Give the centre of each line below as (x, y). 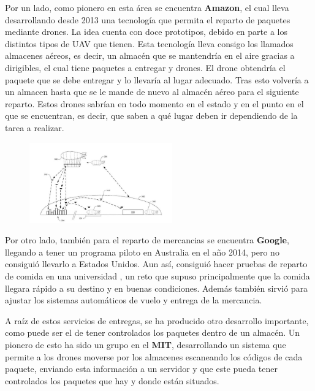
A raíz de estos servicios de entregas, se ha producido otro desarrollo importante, (157, 320)
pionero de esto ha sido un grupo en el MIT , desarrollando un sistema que (146, 344)
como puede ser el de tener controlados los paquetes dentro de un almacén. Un (153, 332)
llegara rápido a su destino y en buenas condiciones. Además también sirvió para (157, 288)
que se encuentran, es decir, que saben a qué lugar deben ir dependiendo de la (151, 116)
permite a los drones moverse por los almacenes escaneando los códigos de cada (154, 356)
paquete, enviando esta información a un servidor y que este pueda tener (141, 369)
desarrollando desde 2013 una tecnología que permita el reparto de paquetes (148, 19)
